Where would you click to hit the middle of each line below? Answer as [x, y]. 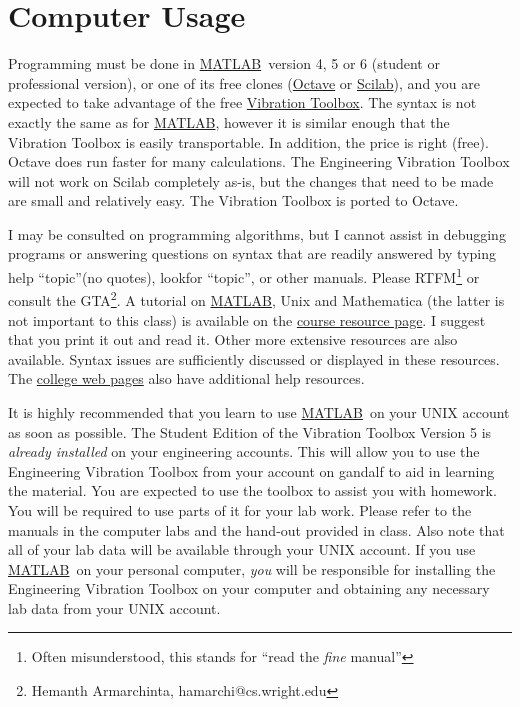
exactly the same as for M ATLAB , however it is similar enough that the [229, 121]
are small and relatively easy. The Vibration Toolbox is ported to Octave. [233, 200]
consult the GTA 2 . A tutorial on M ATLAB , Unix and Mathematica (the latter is [256, 298]
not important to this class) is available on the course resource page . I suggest [247, 319]
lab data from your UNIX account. [114, 607]
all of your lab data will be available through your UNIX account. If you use [242, 549]
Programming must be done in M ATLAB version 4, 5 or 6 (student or [224, 63]
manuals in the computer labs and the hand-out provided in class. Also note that [256, 529]
